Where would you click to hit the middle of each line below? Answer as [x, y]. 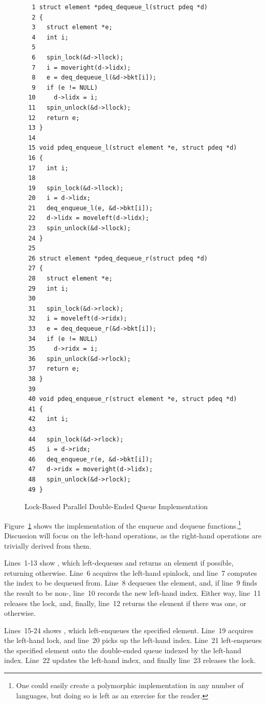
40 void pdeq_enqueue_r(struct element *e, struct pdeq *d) [133, 399]
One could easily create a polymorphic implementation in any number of [130, 685]
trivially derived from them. [48, 545]
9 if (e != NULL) [65, 87]
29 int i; [48, 288]
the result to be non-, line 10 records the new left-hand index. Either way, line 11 [132, 592]
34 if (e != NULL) [63, 339]
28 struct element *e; [70, 279]
